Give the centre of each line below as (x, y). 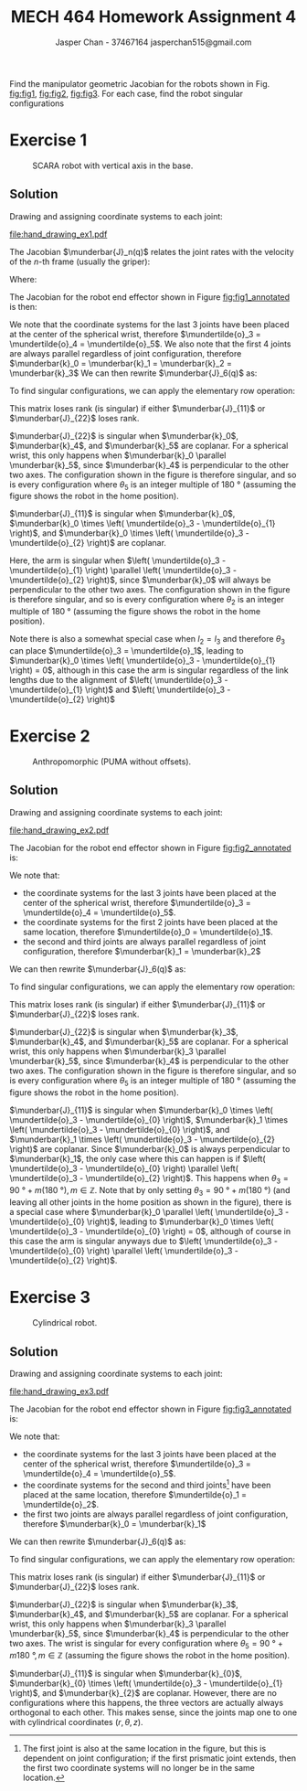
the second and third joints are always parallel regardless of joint (144, 941)
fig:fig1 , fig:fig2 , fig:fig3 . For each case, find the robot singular (127, 93)
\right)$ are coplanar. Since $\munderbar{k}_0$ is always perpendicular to (150, 1148)
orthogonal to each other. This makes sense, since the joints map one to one (153, 1712)
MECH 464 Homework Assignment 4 (153, 17)
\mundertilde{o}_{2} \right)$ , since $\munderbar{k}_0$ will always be (140, 580)
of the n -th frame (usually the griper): (80, 261)
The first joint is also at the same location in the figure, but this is (144, 1749)
